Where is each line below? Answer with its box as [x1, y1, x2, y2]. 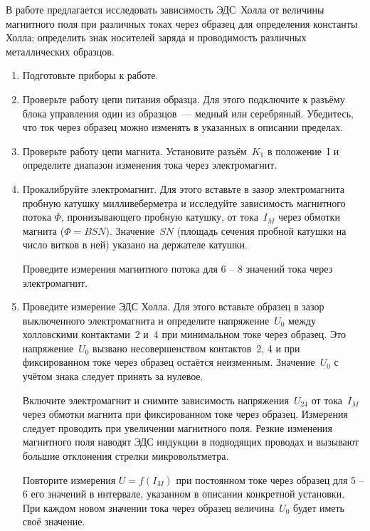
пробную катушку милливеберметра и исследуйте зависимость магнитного [22, 195, 346, 210]
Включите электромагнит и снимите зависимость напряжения [22, 392, 289, 407]
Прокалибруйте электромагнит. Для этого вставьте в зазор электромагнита [22, 181, 344, 196]
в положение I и [267, 143, 339, 158]
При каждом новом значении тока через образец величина [22, 500, 275, 515]
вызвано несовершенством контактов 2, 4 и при [92, 340, 300, 355]
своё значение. [22, 514, 85, 529]
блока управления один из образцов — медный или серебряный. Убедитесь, [22, 105, 354, 120]
